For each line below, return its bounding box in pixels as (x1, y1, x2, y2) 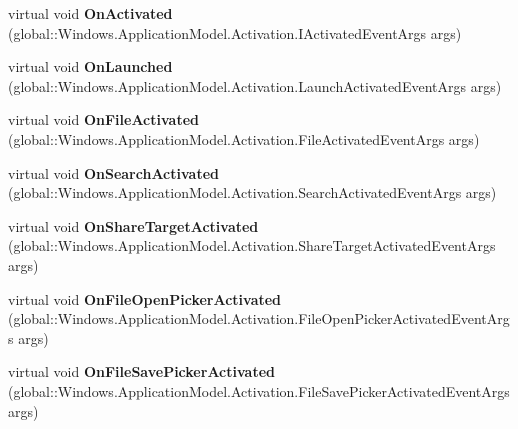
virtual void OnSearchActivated (8, 162, 219, 183)
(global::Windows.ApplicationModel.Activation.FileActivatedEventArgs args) (8, 128, 480, 149)
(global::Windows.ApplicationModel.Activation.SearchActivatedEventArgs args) (8, 182, 497, 203)
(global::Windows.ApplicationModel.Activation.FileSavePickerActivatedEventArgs (8, 380, 510, 401)
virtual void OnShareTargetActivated (8, 215, 259, 236)
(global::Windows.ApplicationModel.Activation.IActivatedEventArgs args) (8, 22, 462, 43)
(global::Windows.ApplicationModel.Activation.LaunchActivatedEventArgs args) (8, 75, 502, 96)
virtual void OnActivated (8, 3, 173, 23)
